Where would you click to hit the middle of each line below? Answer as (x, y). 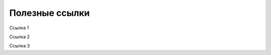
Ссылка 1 (19, 28)
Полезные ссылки (49, 13)
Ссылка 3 (20, 46)
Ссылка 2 (20, 37)
